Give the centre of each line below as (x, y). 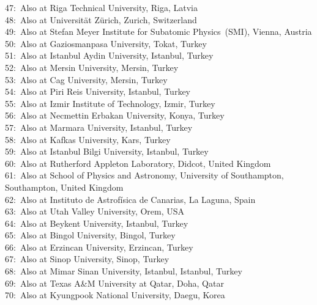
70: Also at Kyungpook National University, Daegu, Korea (115, 295)
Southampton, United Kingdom (64, 187)
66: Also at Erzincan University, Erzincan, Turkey (99, 247)
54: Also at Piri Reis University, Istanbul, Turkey (98, 91)
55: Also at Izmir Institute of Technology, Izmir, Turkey (110, 103)
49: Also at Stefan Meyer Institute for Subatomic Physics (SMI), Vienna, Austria (158, 31)
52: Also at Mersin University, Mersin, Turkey (92, 67)
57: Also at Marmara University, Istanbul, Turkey (99, 127)
